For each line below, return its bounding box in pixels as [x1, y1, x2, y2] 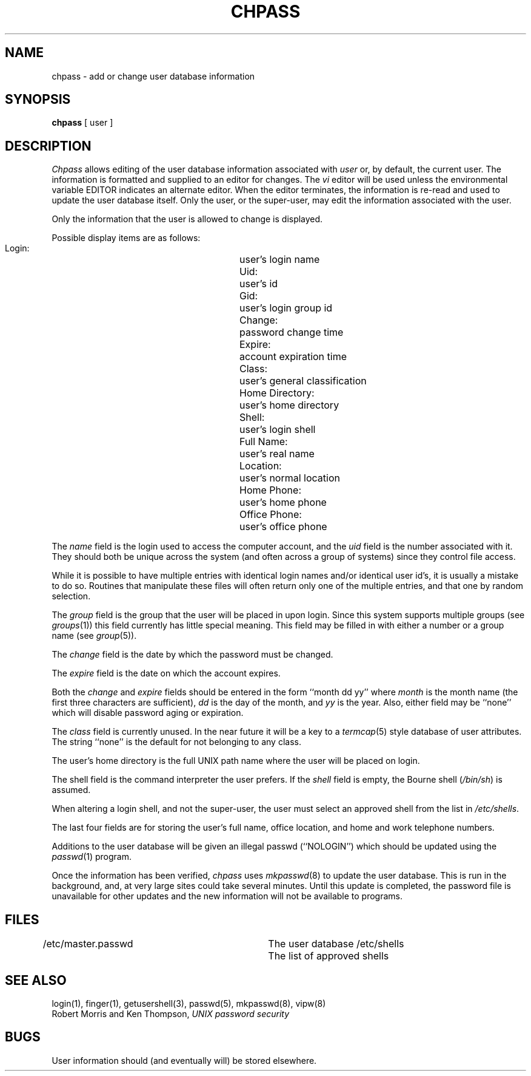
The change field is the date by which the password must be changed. [52, 649, 333, 660]
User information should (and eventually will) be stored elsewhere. [52, 1055, 317, 1066]
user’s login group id [239, 302, 333, 315]
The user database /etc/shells [268, 938, 404, 950]
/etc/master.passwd [42, 938, 133, 950]
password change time [239, 326, 344, 339]
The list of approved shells [268, 950, 389, 962]
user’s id [239, 278, 278, 290]
